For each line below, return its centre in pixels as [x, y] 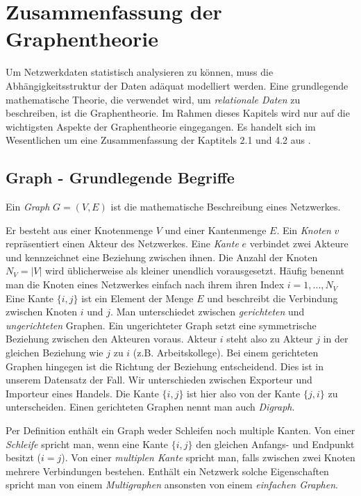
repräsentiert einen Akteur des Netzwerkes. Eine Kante [122, 243]
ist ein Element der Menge [137, 298]
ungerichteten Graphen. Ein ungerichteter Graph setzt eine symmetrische [161, 325]
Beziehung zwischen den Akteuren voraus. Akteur [111, 339]
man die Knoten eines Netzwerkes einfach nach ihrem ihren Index [145, 284]
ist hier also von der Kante [244, 393]
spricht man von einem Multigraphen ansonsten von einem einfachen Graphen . [172, 485]
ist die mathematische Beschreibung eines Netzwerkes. [226, 207]
